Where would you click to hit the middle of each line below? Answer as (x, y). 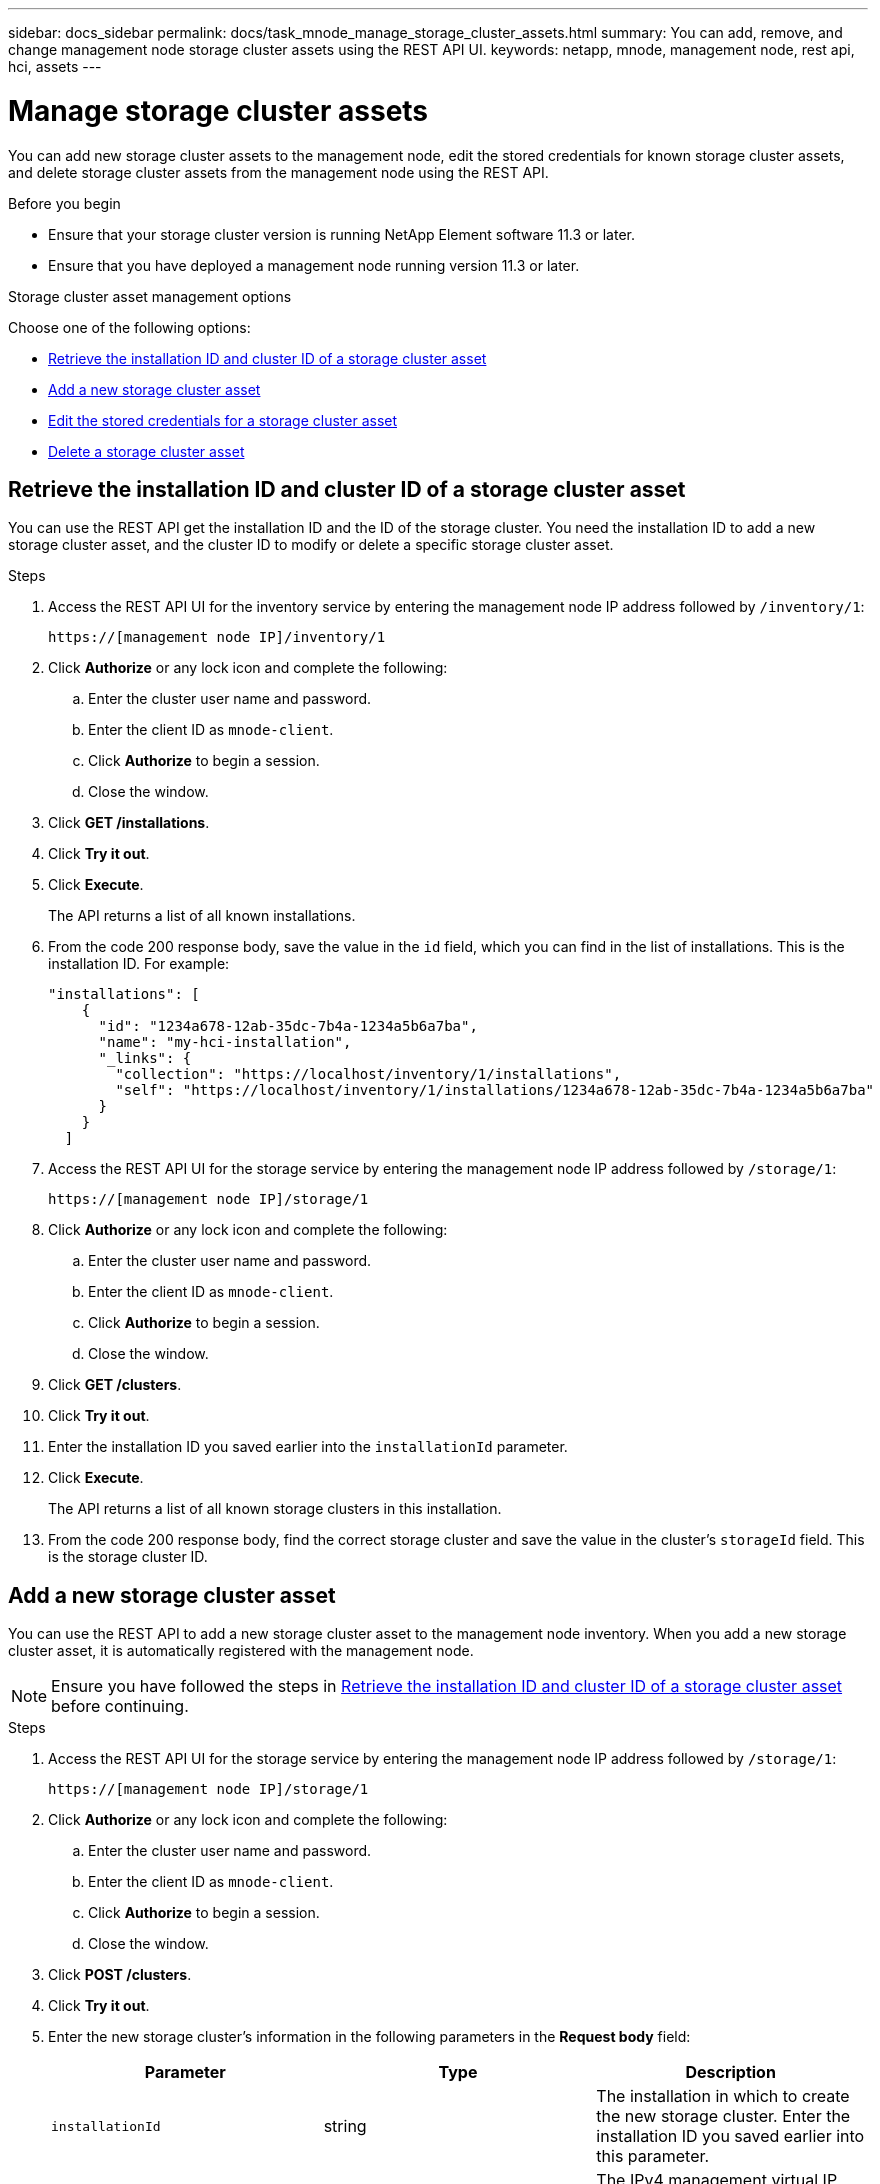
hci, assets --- (55, 66)
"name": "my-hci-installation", (225, 1042)
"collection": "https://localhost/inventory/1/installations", (368, 1074)
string (345, 2126)
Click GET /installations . (129, 823)
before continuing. (120, 1706)
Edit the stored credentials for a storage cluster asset (223, 420)
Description (730, 2072)
